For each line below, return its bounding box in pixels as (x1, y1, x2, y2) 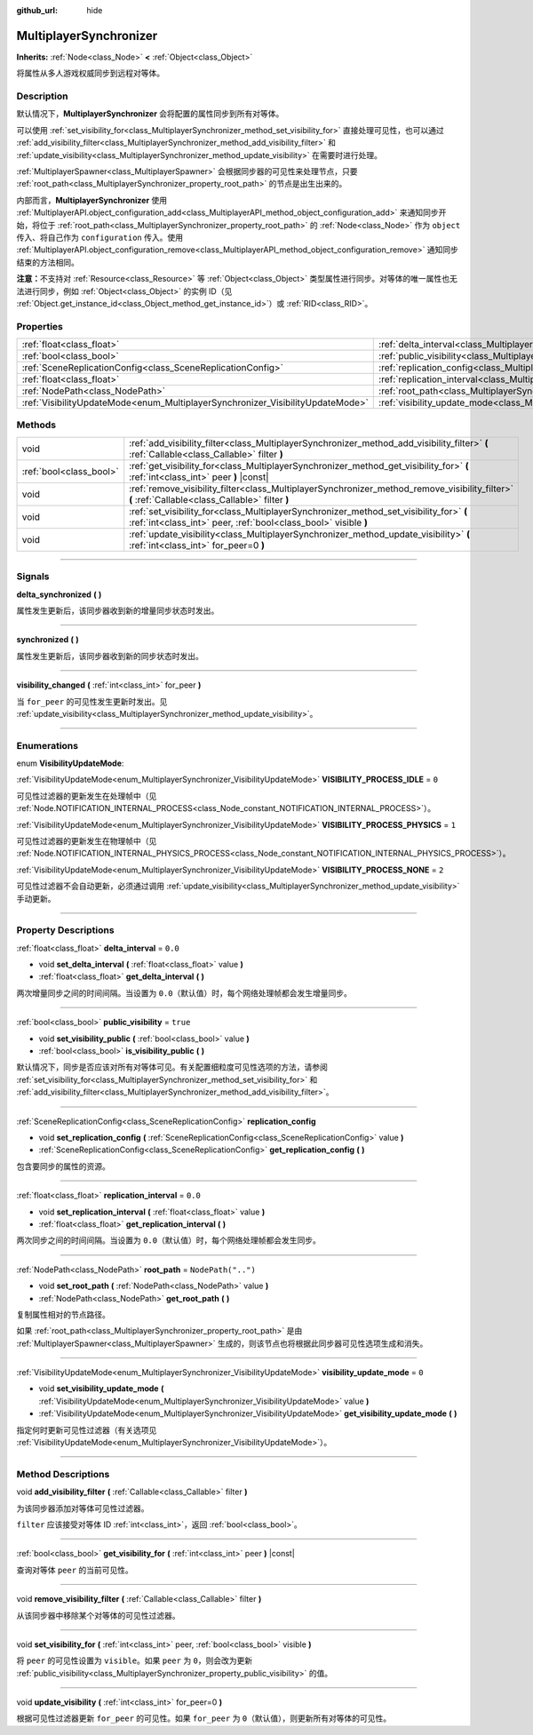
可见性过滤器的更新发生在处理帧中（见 (16, 791, 157, 801)
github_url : (16, 5, 58, 15)
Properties (16, 320, 64, 332)
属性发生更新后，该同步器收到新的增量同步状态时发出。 (16, 605, 219, 616)
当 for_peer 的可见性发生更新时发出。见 (16, 696, 168, 706)
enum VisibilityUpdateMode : (16, 758, 124, 768)
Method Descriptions (16, 1468, 110, 1480)
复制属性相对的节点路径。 (16, 1309, 110, 1319)
